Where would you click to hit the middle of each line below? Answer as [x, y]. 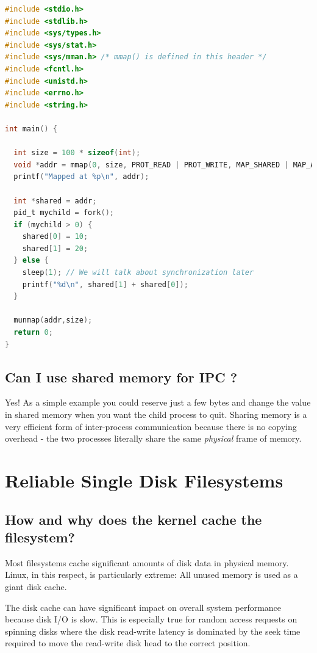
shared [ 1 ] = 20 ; [55, 248]
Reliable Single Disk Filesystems [144, 480]
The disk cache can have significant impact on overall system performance [143, 607]
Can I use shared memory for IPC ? [121, 377]
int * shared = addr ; [55, 201]
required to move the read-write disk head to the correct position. [128, 643]
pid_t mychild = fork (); [64, 213]
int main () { [31, 129]
